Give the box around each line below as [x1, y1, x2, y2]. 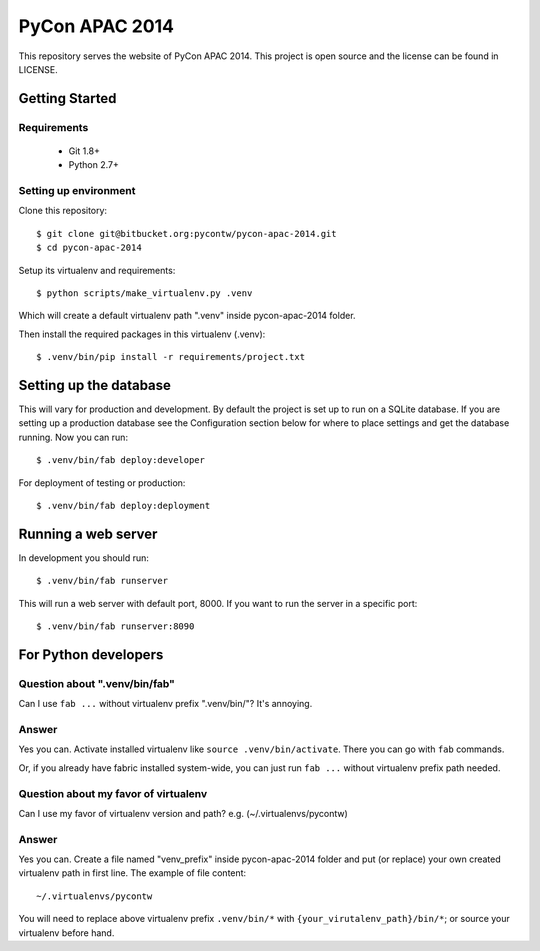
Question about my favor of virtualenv [18, 786, 208, 800]
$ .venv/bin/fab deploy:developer [36, 455, 205, 466]
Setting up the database [18, 376, 172, 394]
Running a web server [18, 525, 158, 542]
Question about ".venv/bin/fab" [18, 676, 175, 690]
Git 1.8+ [68, 145, 100, 157]
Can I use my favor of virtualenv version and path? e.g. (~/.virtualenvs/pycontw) [18, 807, 349, 819]
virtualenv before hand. [18, 926, 115, 939]
